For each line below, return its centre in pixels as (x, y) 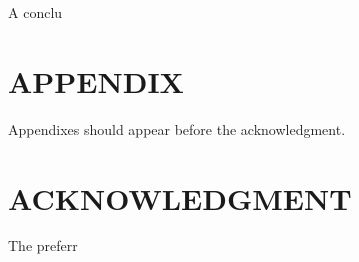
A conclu (35, 12)
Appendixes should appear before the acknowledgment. (177, 128)
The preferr (43, 245)
